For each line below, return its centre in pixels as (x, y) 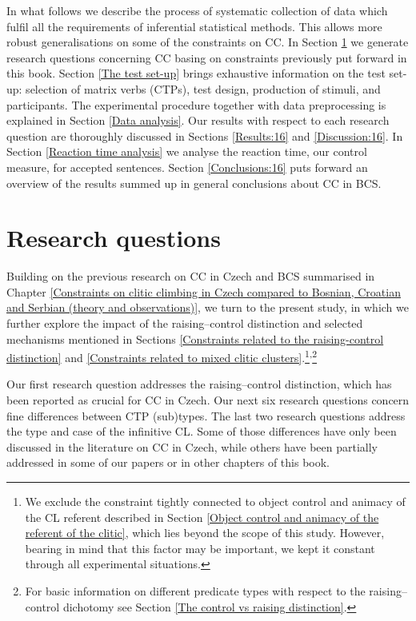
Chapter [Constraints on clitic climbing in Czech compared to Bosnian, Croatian (204, 291)
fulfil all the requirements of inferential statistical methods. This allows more (194, 26)
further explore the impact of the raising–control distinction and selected (185, 323)
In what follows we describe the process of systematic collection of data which (197, 10)
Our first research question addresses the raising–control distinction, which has (199, 384)
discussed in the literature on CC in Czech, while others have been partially (192, 446)
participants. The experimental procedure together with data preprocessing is (196, 104)
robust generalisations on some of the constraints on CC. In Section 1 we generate (208, 42)
